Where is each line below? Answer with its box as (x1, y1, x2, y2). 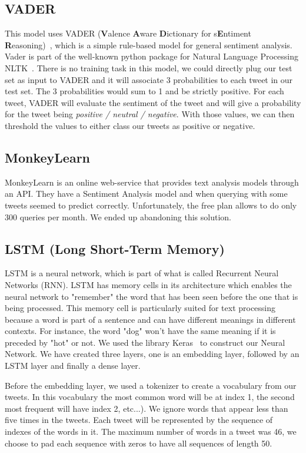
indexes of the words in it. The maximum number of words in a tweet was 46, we (5, 425, 297, 438)
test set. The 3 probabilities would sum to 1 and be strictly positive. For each (5, 85, 284, 97)
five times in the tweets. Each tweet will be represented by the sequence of (5, 414, 273, 426)
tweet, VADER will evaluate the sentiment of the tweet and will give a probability (5, 96, 301, 108)
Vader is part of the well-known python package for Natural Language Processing (5, 50, 298, 62)
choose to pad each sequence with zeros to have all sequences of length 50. (5, 437, 272, 449)
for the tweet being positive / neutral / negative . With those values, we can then (5, 108, 295, 120)
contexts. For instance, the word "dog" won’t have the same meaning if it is (5, 325, 276, 337)
